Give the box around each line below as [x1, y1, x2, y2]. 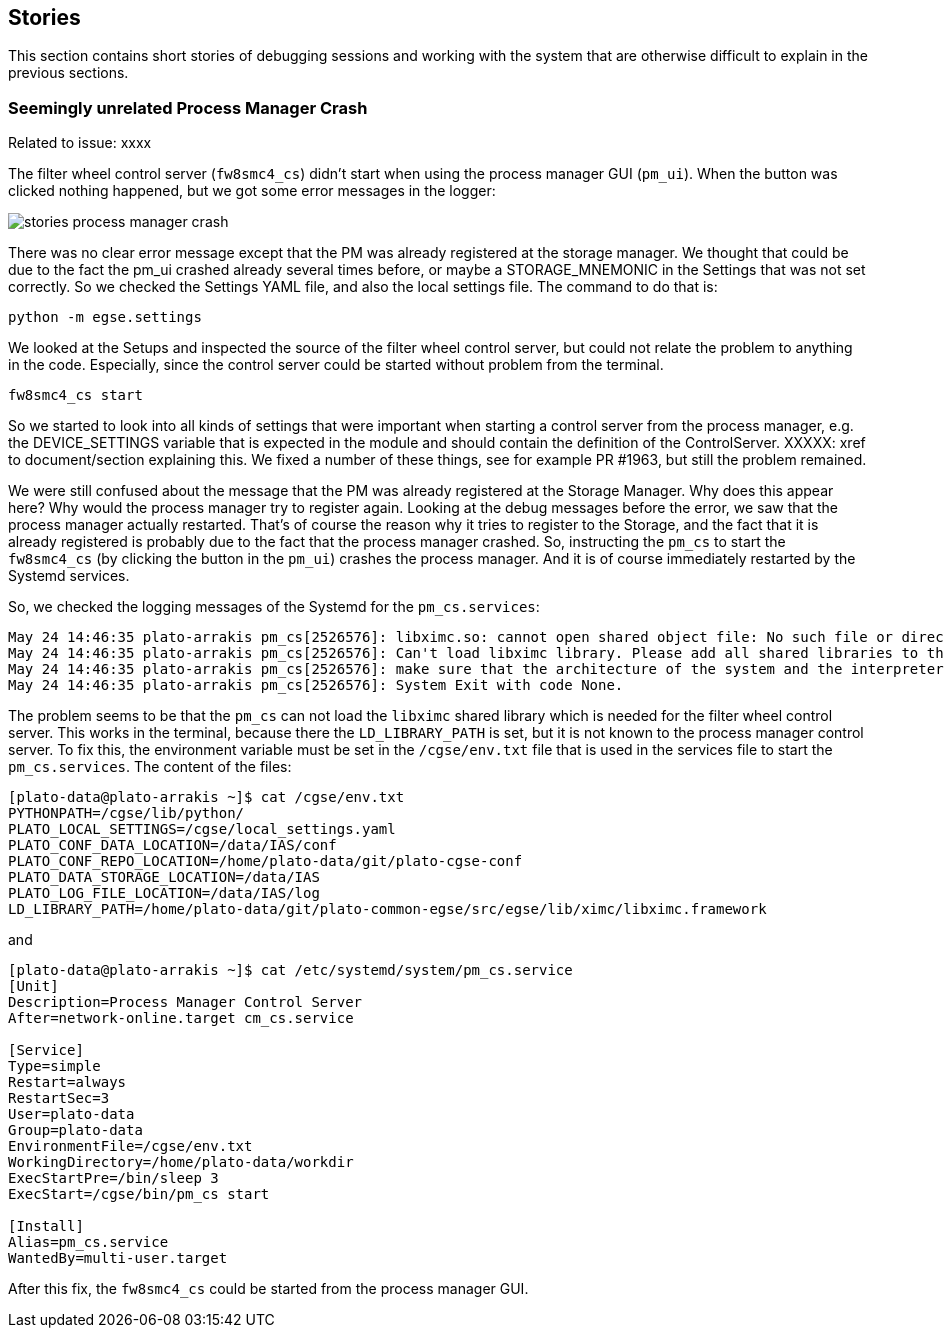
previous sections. [8, 64, 129, 82]
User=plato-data [8, 1106, 135, 1123]
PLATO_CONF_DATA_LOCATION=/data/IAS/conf [8, 837, 337, 854]
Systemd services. [8, 567, 130, 585]
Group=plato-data [8, 1122, 143, 1139]
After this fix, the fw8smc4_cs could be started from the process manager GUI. [8, 1280, 529, 1298]
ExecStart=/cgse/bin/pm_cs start [8, 1186, 270, 1203]
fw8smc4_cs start [8, 387, 143, 404]
